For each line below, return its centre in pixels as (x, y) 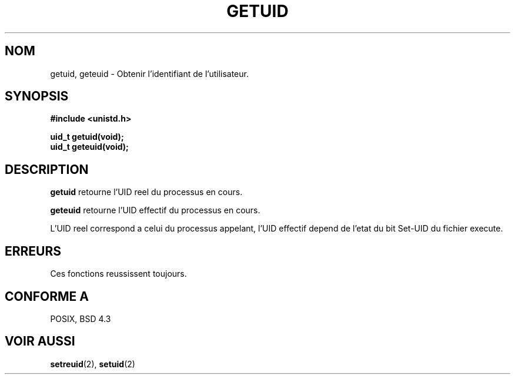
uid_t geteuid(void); (89, 147)
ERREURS (33, 251)
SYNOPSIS (37, 96)
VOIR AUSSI (40, 341)
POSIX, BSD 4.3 (81, 318)
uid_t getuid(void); (87, 137)
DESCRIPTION (47, 169)
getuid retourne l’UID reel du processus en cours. (146, 192)
